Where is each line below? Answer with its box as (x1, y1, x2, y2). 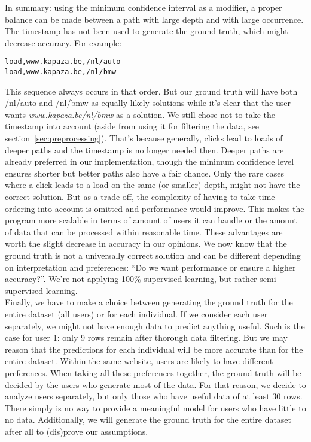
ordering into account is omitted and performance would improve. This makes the (5, 202, 304, 214)
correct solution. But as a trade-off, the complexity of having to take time (5, 190, 275, 203)
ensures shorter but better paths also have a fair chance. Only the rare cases (5, 166, 285, 179)
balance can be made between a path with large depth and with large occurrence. (5, 13, 304, 25)
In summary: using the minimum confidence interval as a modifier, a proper (5, 1, 282, 13)
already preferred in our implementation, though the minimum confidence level (5, 155, 294, 168)
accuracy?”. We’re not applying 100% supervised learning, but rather (5, 273, 257, 285)
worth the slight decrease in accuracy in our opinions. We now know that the (5, 237, 287, 250)
